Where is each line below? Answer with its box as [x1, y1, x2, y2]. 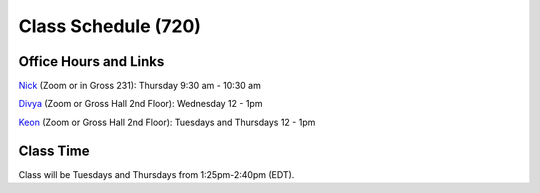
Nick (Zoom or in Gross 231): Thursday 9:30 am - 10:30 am [18, 80, 262, 92]
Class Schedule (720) [18, 15, 202, 37]
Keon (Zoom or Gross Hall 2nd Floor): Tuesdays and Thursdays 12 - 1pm [18, 116, 316, 128]
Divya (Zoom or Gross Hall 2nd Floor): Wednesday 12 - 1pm [18, 98, 263, 110]
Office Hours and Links [18, 53, 165, 70]
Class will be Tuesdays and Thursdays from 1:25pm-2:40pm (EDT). [18, 168, 295, 180]
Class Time [18, 142, 90, 159]
